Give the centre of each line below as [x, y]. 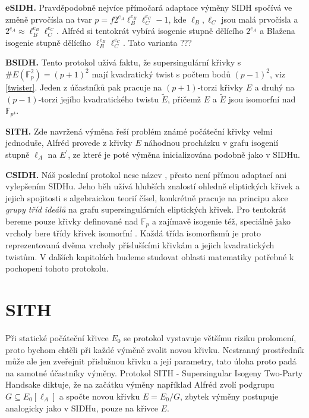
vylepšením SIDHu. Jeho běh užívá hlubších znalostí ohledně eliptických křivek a [153, 186]
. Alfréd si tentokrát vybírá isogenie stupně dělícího [150, 31]
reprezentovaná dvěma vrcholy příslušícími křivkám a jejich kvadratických [140, 245]
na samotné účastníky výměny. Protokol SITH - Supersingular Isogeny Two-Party [154, 372]
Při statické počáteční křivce [57, 337]
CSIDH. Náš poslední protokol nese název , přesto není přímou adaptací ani [146, 174]
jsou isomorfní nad [262, 99]
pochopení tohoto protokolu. [57, 268]
